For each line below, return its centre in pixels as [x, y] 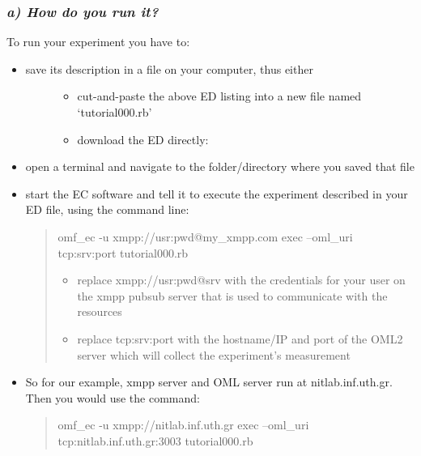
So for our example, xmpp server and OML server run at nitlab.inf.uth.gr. [209, 382]
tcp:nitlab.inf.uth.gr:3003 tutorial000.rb [155, 440]
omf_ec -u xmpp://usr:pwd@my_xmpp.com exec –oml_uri [205, 236]
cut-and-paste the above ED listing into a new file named [219, 96]
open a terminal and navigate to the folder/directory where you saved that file [220, 166]
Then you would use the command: [113, 397]
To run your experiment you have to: [98, 42]
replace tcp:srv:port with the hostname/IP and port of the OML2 [240, 338]
